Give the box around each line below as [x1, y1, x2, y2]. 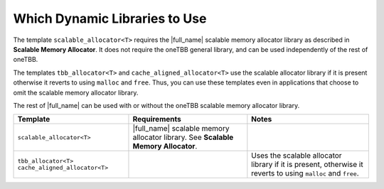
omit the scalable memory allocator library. [13, 88, 139, 97]
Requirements [132, 114, 181, 124]
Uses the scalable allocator [251, 151, 342, 161]
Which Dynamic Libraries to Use [13, 11, 207, 26]
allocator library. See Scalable [132, 132, 234, 142]
